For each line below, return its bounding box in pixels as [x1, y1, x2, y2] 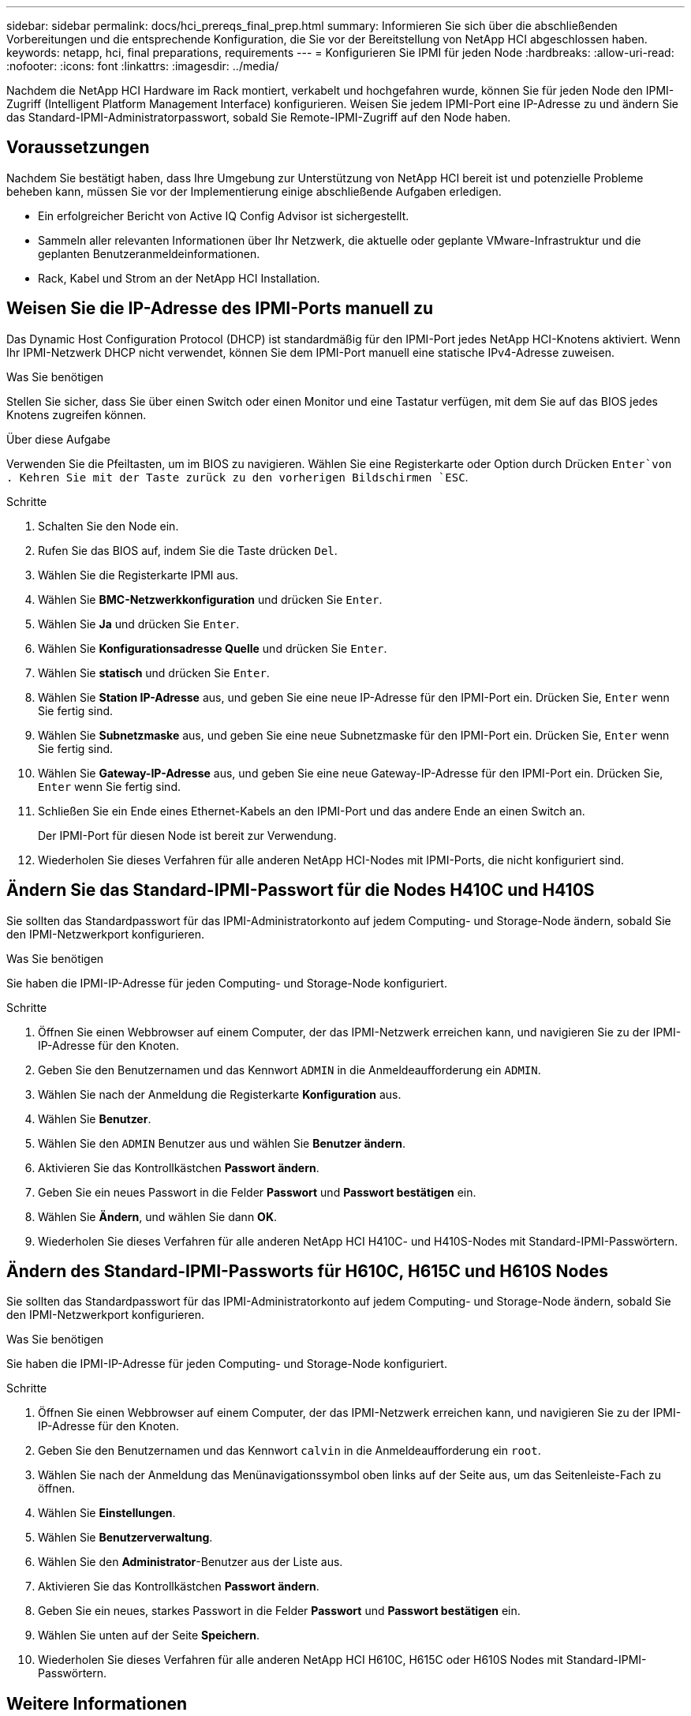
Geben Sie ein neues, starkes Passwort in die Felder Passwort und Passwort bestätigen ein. [38, 1604, 521, 1618]
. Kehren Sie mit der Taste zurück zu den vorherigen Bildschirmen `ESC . [6, 470, 469, 484]
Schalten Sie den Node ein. [38, 519, 179, 533]
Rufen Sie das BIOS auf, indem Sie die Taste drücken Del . [38, 543, 338, 557]
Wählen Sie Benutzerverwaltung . [38, 1531, 213, 1545]
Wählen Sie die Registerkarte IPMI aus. [38, 568, 239, 582]
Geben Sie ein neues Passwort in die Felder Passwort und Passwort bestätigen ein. [38, 1185, 476, 1199]
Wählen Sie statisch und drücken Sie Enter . [38, 665, 270, 680]
